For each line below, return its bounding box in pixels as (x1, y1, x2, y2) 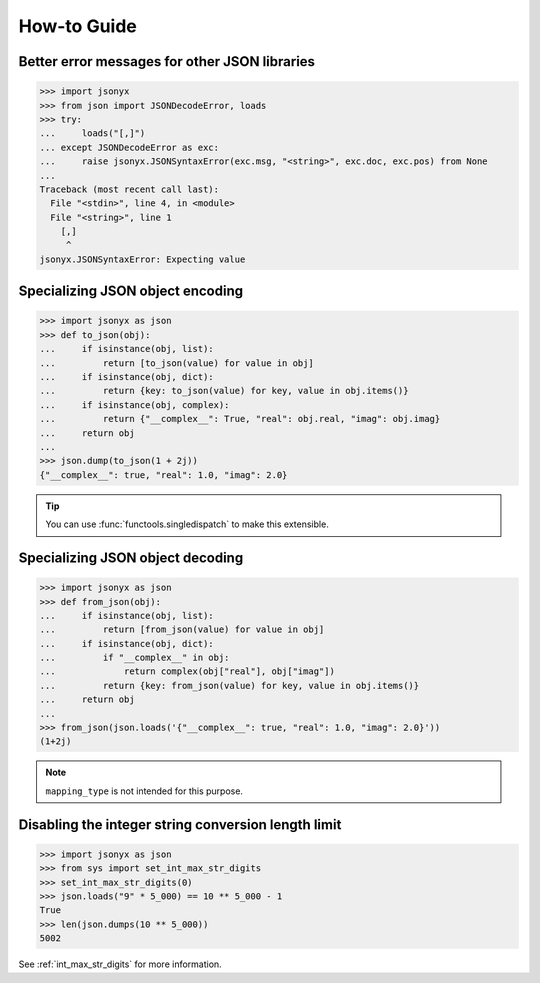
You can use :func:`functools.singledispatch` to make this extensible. (45, 518, 329, 530)
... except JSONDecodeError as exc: (39, 141, 220, 153)
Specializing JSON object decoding (18, 549, 244, 566)
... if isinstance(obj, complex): (39, 399, 230, 410)
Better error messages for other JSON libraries (18, 53, 315, 70)
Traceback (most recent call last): (39, 183, 220, 195)
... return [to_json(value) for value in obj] (39, 357, 314, 369)
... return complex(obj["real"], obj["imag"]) (39, 666, 335, 677)
